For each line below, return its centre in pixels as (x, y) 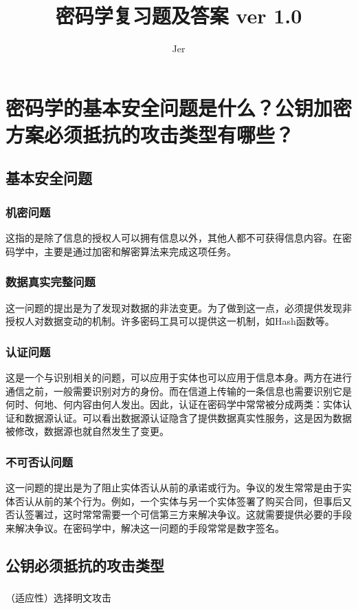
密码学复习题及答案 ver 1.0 (179, 15)
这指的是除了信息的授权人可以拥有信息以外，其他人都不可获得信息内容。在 (174, 238)
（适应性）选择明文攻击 (58, 598)
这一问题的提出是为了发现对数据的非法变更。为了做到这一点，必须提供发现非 (179, 307)
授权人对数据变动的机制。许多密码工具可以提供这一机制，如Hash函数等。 (170, 321)
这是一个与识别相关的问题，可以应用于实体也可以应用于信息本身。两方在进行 (179, 377)
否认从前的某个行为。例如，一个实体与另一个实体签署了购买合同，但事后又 (183, 501)
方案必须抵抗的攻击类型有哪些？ (150, 134)
